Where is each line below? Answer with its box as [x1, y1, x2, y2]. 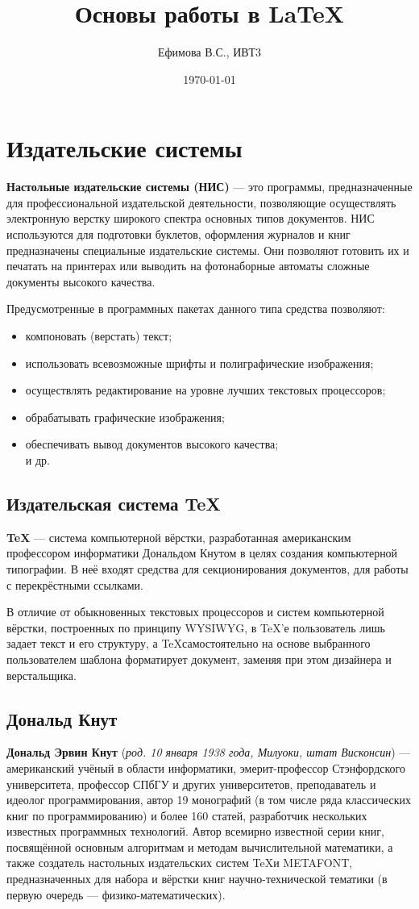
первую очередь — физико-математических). [6, 886, 226, 903]
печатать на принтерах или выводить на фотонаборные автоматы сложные [6, 257, 370, 274]
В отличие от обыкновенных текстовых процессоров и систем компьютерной [6, 603, 384, 620]
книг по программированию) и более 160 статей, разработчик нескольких [6, 807, 367, 824]
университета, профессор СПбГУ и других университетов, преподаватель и [6, 775, 376, 792]
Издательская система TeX [6, 490, 221, 515]
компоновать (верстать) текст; [25, 327, 172, 344]
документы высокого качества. [6, 273, 156, 290]
